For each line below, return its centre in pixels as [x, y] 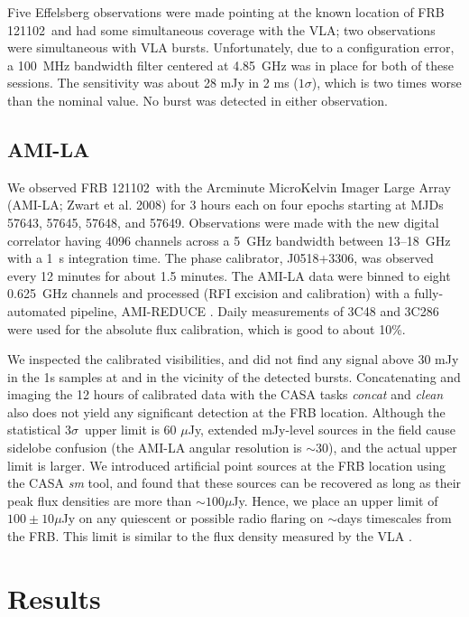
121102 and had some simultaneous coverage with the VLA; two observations [221, 29]
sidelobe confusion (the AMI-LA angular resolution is [155, 448]
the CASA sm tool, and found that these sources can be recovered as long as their [234, 483]
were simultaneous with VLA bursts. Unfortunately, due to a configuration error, [231, 47]
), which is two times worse [386, 83]
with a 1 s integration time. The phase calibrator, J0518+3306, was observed [221, 258]
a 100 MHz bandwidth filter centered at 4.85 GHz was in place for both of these [231, 65]
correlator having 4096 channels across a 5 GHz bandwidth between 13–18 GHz [229, 240]
